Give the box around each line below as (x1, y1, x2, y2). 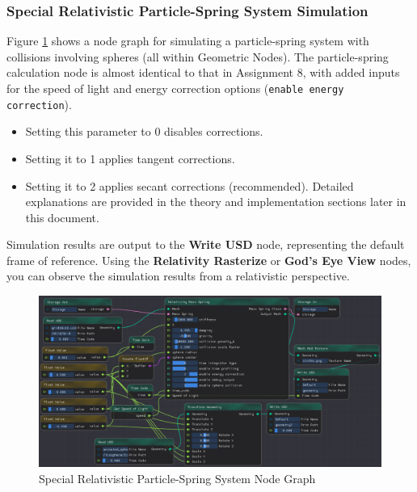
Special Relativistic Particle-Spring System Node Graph (39, 469, 316, 486)
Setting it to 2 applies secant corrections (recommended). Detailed (25, 177, 354, 194)
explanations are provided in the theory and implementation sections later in (25, 193, 406, 210)
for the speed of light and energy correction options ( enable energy (6, 80, 344, 96)
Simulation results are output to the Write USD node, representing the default (6, 236, 405, 253)
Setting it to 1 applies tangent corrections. (25, 149, 235, 166)
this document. (25, 208, 99, 225)
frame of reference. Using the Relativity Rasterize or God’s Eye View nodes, (6, 251, 411, 268)
